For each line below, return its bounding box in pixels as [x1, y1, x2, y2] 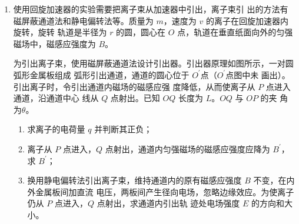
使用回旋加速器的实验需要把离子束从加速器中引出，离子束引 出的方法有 [13, 3, 288, 15]
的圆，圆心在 [116, 26, 166, 38]
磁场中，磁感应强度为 [13, 37, 96, 49]
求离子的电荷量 [27, 123, 85, 135]
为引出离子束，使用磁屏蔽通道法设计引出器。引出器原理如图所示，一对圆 [13, 57, 294, 69]
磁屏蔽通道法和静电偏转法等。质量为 [13, 14, 154, 26]
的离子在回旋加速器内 [205, 14, 288, 26]
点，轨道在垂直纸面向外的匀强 [177, 26, 293, 38]
